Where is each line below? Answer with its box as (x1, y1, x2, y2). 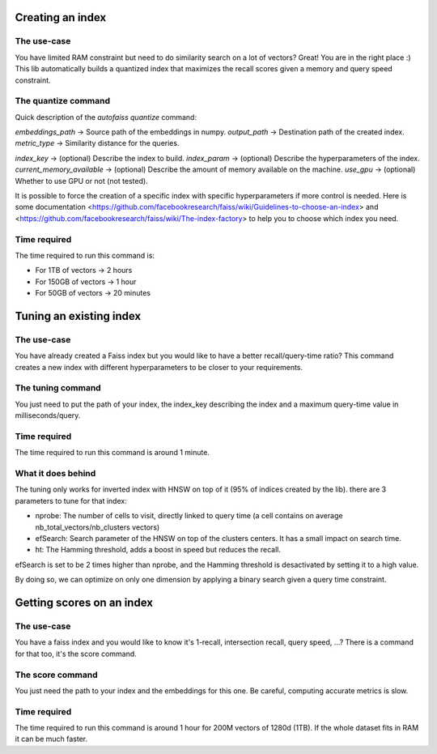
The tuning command (15, 382, 101, 394)
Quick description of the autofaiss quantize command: (15, 112, 197, 121)
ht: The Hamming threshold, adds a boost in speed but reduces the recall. (35, 545, 281, 555)
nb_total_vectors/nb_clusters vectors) (35, 522, 160, 532)
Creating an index (15, 11, 107, 24)
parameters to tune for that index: (15, 496, 127, 505)
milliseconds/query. (15, 411, 81, 420)
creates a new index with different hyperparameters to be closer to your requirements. (15, 362, 303, 372)
